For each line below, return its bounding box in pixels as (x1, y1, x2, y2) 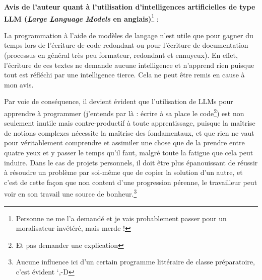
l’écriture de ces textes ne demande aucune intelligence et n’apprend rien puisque (4, 59, 254, 70)
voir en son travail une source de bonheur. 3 (4, 187, 137, 199)
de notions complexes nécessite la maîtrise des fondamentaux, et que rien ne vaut (4, 127, 254, 138)
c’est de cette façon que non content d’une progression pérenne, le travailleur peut (4, 176, 257, 187)
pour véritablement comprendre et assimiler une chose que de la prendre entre (4, 137, 245, 148)
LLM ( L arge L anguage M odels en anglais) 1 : (4, 12, 159, 24)
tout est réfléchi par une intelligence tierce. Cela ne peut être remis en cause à (4, 69, 245, 80)
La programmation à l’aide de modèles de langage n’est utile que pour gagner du (4, 30, 253, 40)
